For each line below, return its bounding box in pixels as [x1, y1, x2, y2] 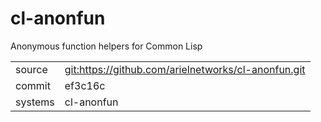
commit [15, 78, 51, 92]
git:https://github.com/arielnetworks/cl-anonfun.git [64, 62, 306, 76]
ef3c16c [64, 78, 106, 92]
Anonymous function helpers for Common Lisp [10, 40, 203, 52]
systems [15, 95, 55, 109]
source [15, 62, 48, 76]
